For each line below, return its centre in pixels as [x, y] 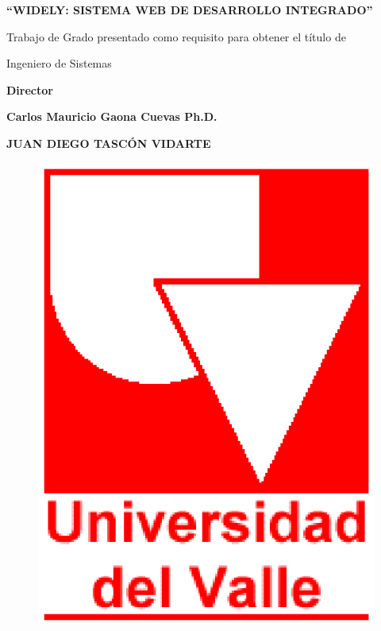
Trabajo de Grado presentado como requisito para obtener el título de [176, 36]
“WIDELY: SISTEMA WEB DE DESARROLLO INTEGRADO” [190, 10]
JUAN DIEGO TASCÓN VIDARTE [109, 143]
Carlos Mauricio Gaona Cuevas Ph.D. [112, 116]
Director [30, 89]
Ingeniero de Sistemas [59, 63]
